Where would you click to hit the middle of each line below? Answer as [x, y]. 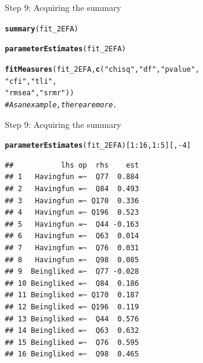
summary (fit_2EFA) [42, 29]
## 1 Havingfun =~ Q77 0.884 [72, 177]
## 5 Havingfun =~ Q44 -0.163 [72, 224]
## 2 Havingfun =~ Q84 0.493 [72, 188]
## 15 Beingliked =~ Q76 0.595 [72, 342]
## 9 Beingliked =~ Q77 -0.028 [72, 272]
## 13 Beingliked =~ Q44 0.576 [72, 319]
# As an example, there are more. [61, 105]
